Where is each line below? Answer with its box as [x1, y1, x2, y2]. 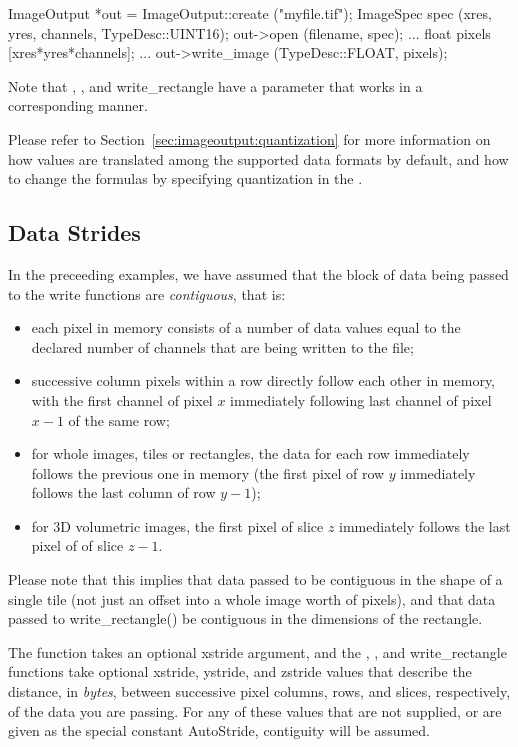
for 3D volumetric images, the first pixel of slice [31, 515, 324, 536]
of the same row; [68, 409, 170, 430]
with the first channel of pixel [31, 389, 213, 410]
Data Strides [8, 217, 141, 248]
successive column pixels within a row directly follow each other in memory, [31, 370, 495, 391]
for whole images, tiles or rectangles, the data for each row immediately [31, 443, 470, 464]
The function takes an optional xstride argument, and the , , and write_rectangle [8, 641, 507, 662]
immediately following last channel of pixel [230, 389, 492, 410]
